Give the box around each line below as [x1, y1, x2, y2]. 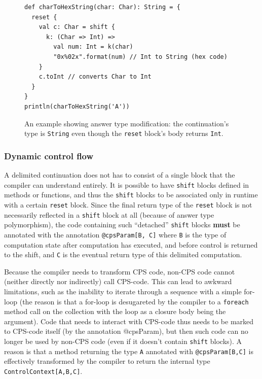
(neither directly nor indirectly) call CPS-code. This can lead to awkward [4, 276, 232, 287]
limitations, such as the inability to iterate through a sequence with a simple [4, 286, 242, 296]
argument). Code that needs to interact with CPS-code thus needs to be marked [4, 316, 254, 326]
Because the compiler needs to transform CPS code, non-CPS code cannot [4, 266, 235, 277]
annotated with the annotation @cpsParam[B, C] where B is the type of [4, 229, 227, 239]
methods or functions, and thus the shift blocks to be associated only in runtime [4, 189, 258, 200]
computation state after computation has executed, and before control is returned [4, 239, 258, 250]
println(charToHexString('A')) [24, 102, 130, 110]
